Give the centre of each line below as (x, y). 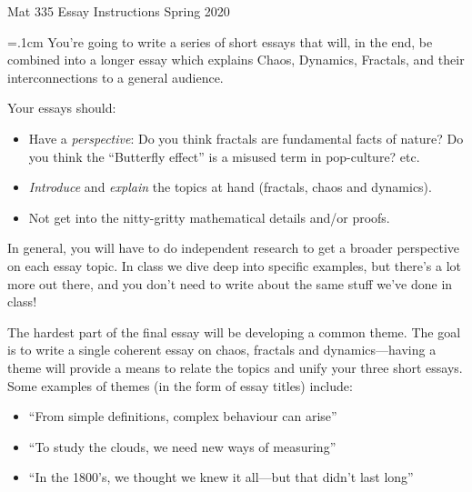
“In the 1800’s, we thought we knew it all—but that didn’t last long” (221, 477)
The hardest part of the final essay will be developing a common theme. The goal (234, 331)
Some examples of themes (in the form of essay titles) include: (180, 385)
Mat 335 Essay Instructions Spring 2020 (119, 11)
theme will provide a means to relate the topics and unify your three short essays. (235, 367)
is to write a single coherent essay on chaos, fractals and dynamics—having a (222, 350)
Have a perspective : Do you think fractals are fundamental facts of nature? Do (246, 138)
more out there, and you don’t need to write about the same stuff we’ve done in (230, 283)
